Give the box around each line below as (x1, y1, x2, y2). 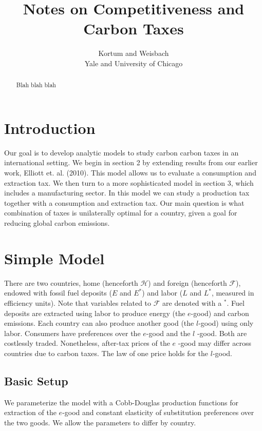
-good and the (146, 327, 191, 338)
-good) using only (198, 318, 254, 328)
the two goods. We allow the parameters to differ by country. (4, 417, 196, 427)
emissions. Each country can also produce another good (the (4, 318, 194, 328)
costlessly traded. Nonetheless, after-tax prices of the (4, 338, 170, 348)
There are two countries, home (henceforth (4, 277, 138, 288)
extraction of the (4, 407, 57, 418)
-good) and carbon (191, 307, 249, 318)
